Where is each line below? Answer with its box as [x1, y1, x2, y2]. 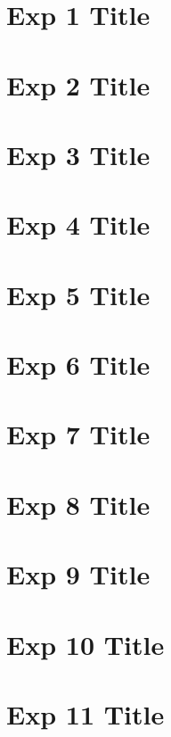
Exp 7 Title [6, 416, 151, 452]
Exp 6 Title [6, 346, 151, 383]
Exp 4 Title [6, 206, 151, 243]
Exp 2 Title [6, 66, 151, 103]
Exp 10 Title [6, 625, 165, 662]
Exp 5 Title [6, 276, 151, 312]
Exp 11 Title [6, 695, 165, 732]
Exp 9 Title [6, 556, 151, 592]
